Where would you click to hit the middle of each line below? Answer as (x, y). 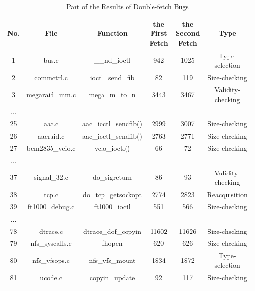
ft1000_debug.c (51, 206)
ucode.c (51, 277)
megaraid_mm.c (51, 94)
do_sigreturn (112, 177)
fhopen (112, 243)
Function (112, 33)
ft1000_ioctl (112, 206)
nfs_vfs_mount (112, 260)
